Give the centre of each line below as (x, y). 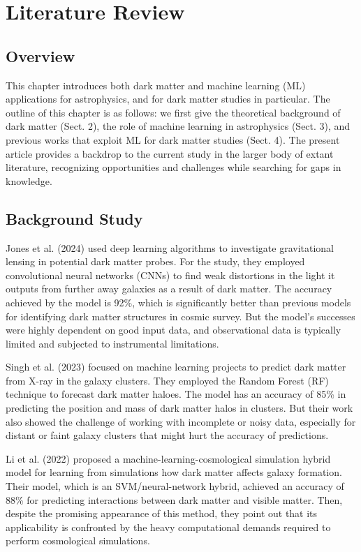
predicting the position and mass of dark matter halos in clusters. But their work (179, 408)
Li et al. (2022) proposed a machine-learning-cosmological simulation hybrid (168, 458)
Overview (40, 55)
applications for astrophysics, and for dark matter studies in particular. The (168, 99)
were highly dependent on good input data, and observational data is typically (174, 330)
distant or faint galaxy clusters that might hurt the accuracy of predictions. (167, 435)
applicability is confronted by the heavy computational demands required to (168, 527)
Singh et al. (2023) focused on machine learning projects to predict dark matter (176, 367)
